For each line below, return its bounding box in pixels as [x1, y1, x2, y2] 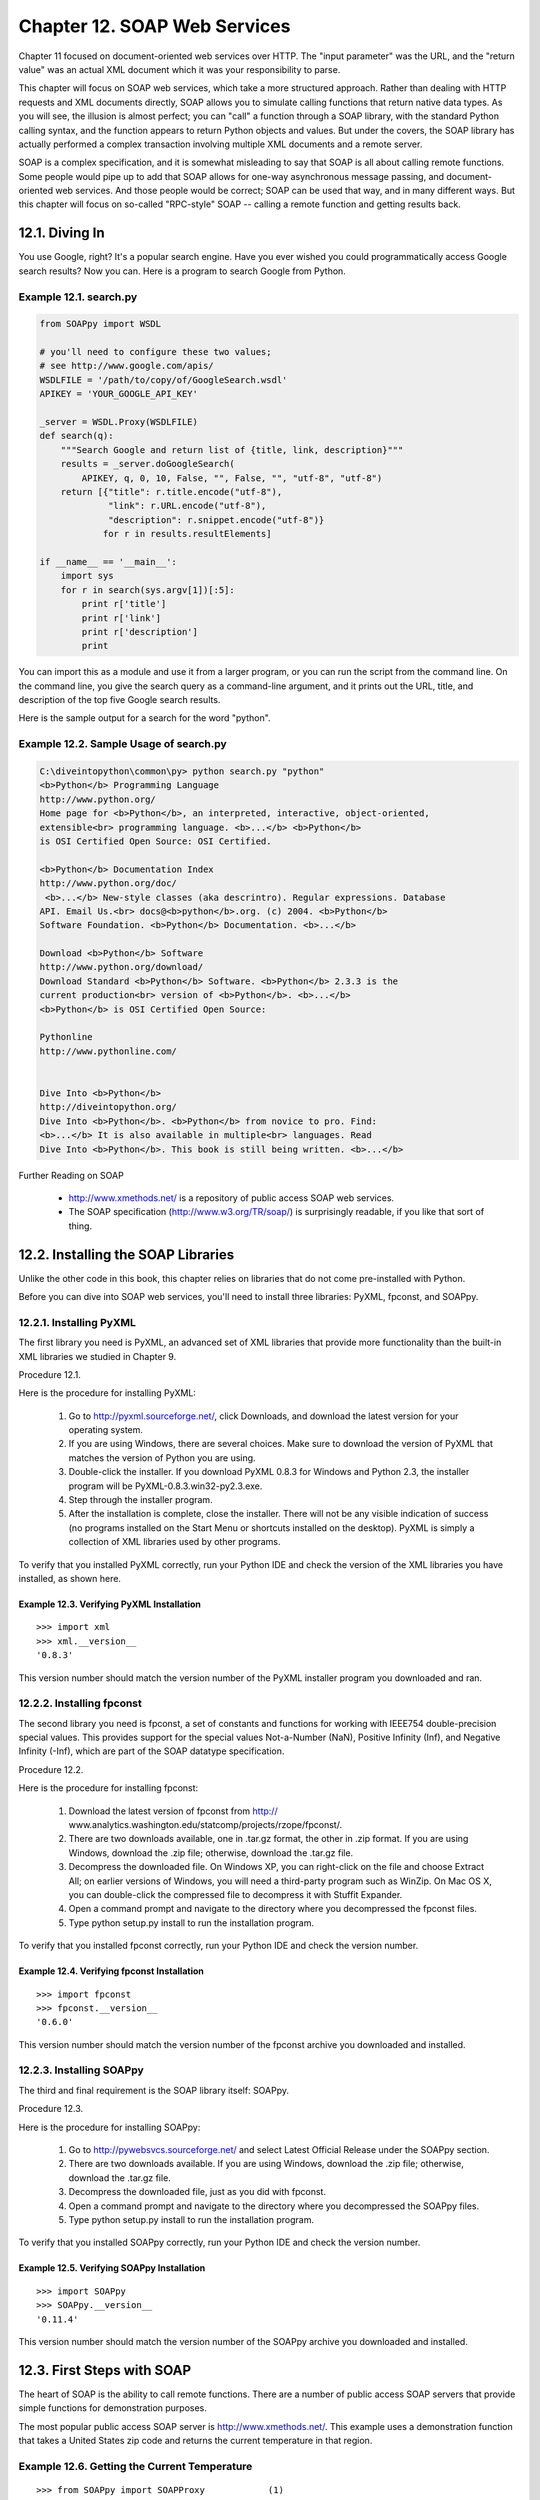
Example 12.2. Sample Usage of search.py [18, 737, 227, 751]
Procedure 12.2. [18, 1763, 84, 1775]
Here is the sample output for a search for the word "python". [18, 712, 271, 724]
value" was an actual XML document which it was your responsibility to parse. [18, 63, 341, 75]
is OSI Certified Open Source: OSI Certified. [39, 835, 272, 847]
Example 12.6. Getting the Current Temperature [18, 2459, 253, 2473]
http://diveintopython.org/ [39, 1101, 177, 1113]
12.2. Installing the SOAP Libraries [18, 1246, 235, 1263]
